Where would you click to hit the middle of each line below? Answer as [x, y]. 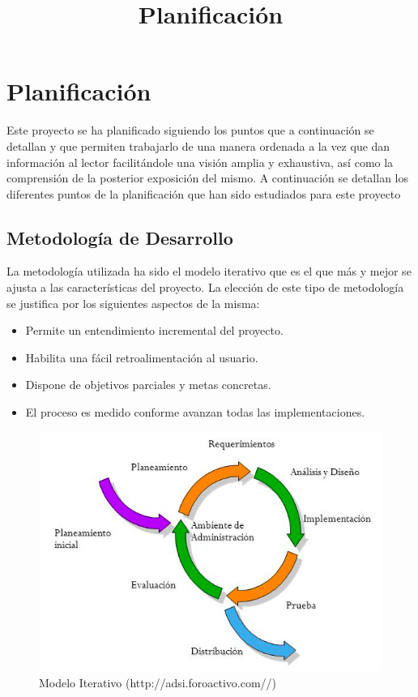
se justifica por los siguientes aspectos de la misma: [133, 303]
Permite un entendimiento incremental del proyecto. [154, 330]
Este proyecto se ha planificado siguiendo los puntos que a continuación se [190, 130]
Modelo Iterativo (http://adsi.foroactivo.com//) [158, 682]
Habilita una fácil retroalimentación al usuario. [142, 357]
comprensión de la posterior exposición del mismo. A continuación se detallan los [208, 178]
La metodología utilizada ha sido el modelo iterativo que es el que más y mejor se [209, 271]
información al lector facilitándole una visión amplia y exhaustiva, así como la [200, 162]
